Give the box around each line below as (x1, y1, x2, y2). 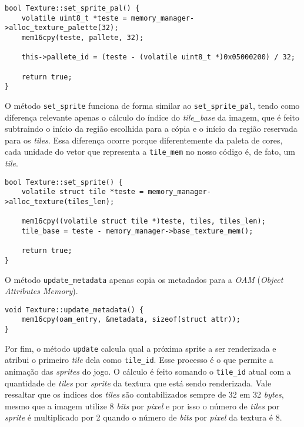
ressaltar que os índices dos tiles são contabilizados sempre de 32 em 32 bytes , (5, 388, 284, 401)
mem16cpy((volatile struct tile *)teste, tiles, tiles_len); (21, 217, 266, 226)
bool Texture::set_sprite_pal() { (5, 4, 140, 12)
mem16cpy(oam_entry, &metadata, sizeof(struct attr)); (21, 315, 240, 324)
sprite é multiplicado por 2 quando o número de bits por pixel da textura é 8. (5, 411, 282, 423)
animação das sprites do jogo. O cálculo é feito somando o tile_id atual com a (5, 365, 291, 378)
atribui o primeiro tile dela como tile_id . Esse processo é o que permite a (5, 353, 273, 366)
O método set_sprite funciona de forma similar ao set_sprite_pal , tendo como (5, 99, 300, 111)
